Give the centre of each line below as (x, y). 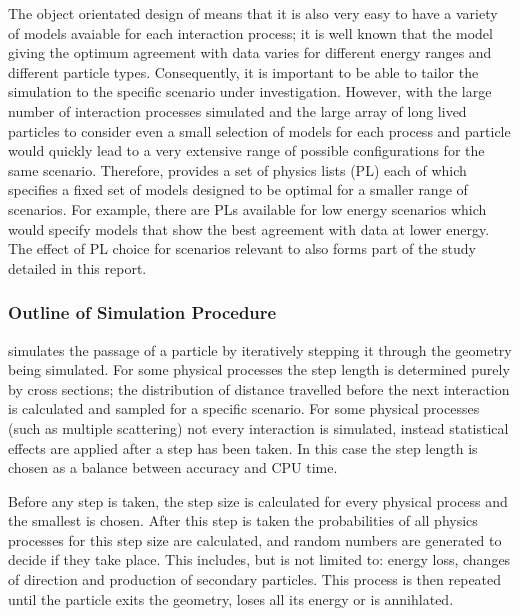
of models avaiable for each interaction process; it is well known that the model (250, 32)
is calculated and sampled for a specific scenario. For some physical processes (244, 408)
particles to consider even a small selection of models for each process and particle (259, 130)
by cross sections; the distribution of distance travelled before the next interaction (259, 388)
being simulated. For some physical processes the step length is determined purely (259, 369)
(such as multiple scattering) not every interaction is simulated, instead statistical (258, 427)
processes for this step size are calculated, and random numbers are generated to (255, 539)
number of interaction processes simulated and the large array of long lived (237, 110)
